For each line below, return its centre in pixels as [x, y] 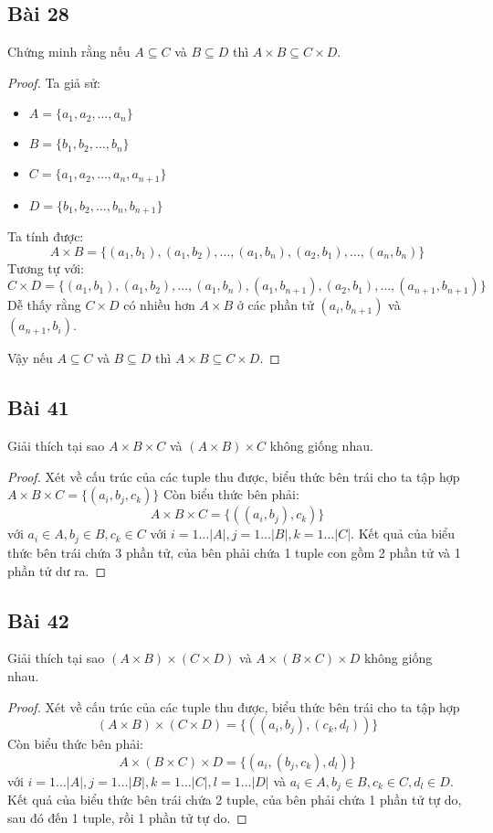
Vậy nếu [30, 358]
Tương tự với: [46, 267]
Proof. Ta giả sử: [54, 82]
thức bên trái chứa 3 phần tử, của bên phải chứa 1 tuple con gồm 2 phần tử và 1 [234, 552]
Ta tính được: [46, 236]
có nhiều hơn [159, 305]
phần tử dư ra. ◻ [57, 570]
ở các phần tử [275, 305]
